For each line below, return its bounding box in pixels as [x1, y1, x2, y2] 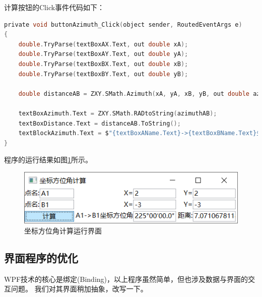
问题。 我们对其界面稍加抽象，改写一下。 [11, 283, 148, 294]
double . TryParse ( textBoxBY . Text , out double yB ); [18, 70, 188, 78]
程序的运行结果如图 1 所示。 [4, 154, 92, 165]
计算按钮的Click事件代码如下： [4, 2, 105, 12]
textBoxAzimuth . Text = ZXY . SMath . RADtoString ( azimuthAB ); [18, 109, 217, 117]
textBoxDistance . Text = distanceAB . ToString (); [18, 120, 181, 127]
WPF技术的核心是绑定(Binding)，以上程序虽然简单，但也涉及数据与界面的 [4, 273, 248, 284]
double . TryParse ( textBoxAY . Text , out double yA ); [18, 50, 188, 58]
